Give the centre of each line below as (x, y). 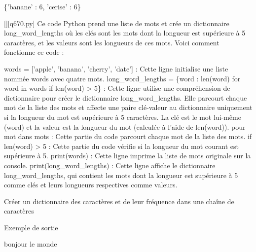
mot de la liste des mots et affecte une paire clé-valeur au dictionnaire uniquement (128, 107)
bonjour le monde (31, 244)
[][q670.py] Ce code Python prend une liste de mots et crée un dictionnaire (117, 23)
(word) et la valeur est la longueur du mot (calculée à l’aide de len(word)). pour (125, 126)
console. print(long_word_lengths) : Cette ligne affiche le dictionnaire (110, 165)
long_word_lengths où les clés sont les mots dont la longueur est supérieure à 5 (125, 33)
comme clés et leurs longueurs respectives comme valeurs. (91, 185)
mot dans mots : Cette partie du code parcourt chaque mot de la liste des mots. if (128, 136)
